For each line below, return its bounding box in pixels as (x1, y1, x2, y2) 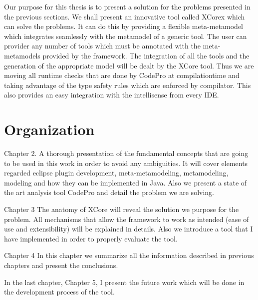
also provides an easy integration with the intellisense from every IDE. (4, 89, 219, 100)
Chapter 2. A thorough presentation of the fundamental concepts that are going (4, 148, 249, 158)
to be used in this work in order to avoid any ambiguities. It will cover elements (4, 157, 248, 168)
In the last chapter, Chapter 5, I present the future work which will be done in (4, 276, 245, 287)
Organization (4, 119, 95, 139)
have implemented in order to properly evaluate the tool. (4, 233, 178, 243)
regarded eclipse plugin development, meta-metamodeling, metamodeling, (4, 167, 229, 178)
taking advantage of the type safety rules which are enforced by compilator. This (4, 79, 251, 90)
